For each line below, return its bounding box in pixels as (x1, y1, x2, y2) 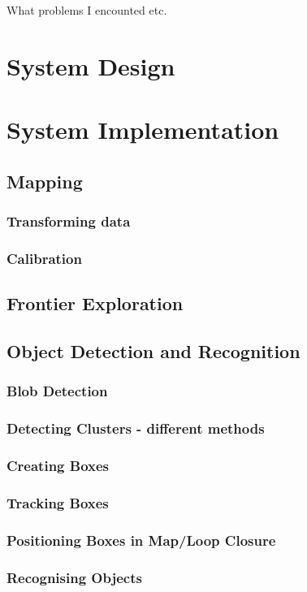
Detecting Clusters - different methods (6, 418, 265, 439)
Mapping (6, 168, 83, 193)
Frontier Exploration (6, 291, 184, 316)
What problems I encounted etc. (6, 2, 167, 18)
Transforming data (6, 211, 131, 231)
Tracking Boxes (6, 492, 109, 512)
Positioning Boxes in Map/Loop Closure (6, 529, 276, 550)
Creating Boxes (6, 455, 110, 475)
